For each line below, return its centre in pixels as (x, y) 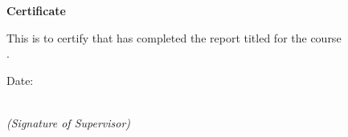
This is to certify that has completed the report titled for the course (174, 37)
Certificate (36, 10)
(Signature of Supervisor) (69, 122)
